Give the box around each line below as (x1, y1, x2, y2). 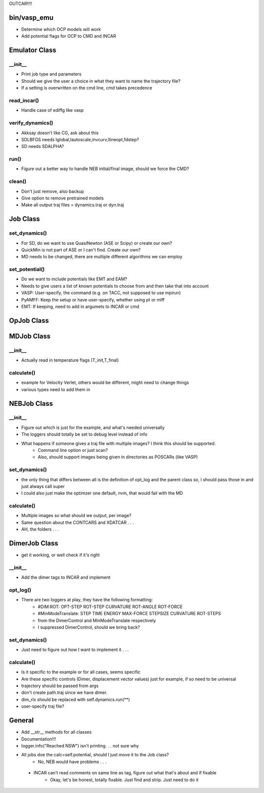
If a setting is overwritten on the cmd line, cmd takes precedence (21, 85, 153, 91)
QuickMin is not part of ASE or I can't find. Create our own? (21, 247, 141, 252)
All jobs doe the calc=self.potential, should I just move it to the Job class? (21, 752, 169, 758)
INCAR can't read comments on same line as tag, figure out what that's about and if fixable (33, 770, 217, 776)
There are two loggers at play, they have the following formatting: (21, 597, 153, 603)
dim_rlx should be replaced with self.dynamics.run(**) (21, 696, 130, 702)
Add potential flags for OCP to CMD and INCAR (21, 33, 116, 39)
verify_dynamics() (9, 120, 53, 126)
